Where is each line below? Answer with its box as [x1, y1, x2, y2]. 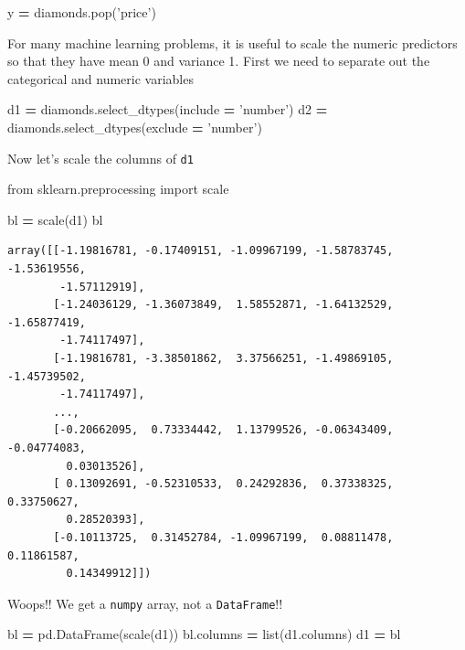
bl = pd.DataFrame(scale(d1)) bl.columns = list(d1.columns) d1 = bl [7, 624, 401, 644]
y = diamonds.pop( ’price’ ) [7, 3, 156, 21]
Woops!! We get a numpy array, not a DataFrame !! [7, 593, 283, 613]
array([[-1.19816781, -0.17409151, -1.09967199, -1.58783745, [7, 244, 394, 258]
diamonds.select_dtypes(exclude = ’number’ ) [7, 117, 262, 136]
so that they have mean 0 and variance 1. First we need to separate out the [7, 51, 430, 70]
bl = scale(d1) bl [7, 209, 103, 229]
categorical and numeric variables [7, 69, 194, 88]
